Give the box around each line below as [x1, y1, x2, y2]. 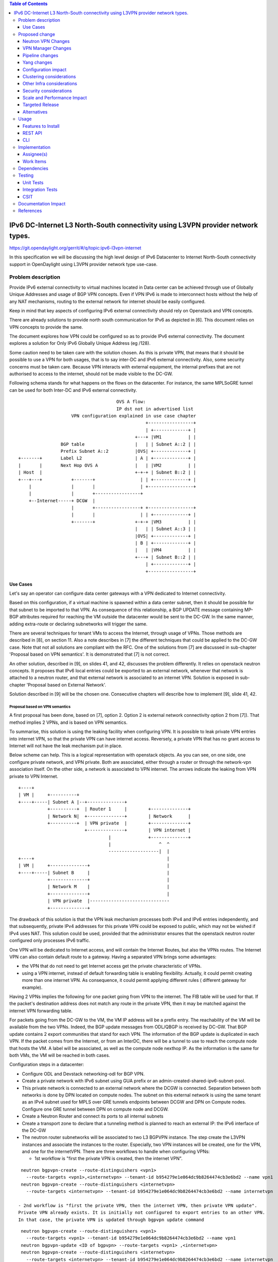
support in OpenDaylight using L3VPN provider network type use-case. [9, 261, 158, 267]
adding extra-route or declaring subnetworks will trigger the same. [9, 621, 148, 627]
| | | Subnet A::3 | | [134, 526, 196, 532]
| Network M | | [47, 884, 170, 889]
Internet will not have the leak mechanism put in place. [9, 743, 123, 749]
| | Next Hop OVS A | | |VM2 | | [18, 462, 196, 468]
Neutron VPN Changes [23, 38, 70, 44]
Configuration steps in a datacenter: [9, 1062, 84, 1068]
